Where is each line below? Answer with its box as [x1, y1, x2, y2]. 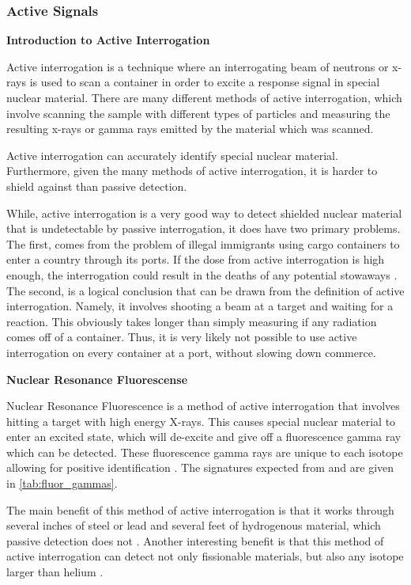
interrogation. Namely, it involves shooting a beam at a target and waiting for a [6, 298, 394, 314]
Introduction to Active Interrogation [6, 32, 210, 48]
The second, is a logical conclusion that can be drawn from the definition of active [6, 282, 405, 298]
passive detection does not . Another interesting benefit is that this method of [6, 532, 384, 549]
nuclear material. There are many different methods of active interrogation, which [6, 89, 402, 105]
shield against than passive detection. [6, 177, 187, 194]
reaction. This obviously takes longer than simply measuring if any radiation [6, 313, 377, 329]
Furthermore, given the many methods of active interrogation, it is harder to [6, 162, 378, 179]
